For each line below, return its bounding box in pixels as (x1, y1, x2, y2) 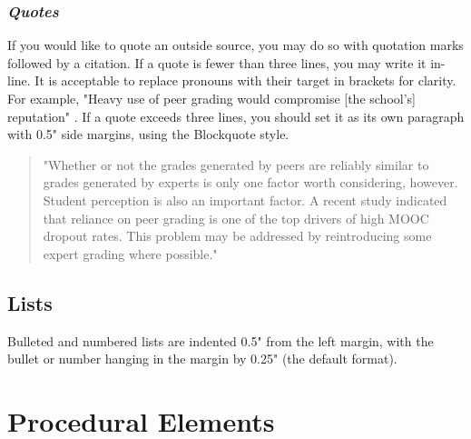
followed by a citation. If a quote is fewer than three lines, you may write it (7, 53, 427, 72)
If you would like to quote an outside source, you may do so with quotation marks (7, 35, 464, 55)
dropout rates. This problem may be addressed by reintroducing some (43, 226, 432, 245)
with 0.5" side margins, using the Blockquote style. (7, 125, 289, 144)
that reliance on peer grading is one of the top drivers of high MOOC (43, 208, 429, 227)
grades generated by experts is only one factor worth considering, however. (43, 173, 458, 192)
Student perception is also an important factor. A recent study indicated (43, 190, 447, 209)
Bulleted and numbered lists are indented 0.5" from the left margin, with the (7, 331, 434, 350)
